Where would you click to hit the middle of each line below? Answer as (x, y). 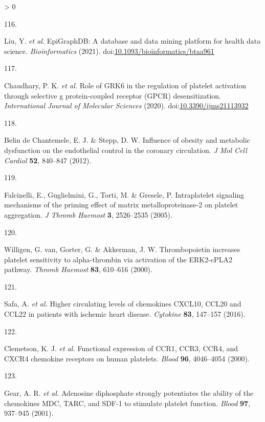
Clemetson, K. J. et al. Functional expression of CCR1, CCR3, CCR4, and (121, 348)
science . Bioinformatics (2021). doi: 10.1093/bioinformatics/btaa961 (109, 51)
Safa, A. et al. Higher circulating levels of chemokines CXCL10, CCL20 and (123, 304)
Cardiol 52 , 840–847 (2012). (48, 160)
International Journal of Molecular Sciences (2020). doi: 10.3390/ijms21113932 (126, 106)
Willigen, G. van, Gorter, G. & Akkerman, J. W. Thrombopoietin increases (122, 249)
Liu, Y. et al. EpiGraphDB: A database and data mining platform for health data (132, 41)
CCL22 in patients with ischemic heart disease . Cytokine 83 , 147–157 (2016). (125, 314)
